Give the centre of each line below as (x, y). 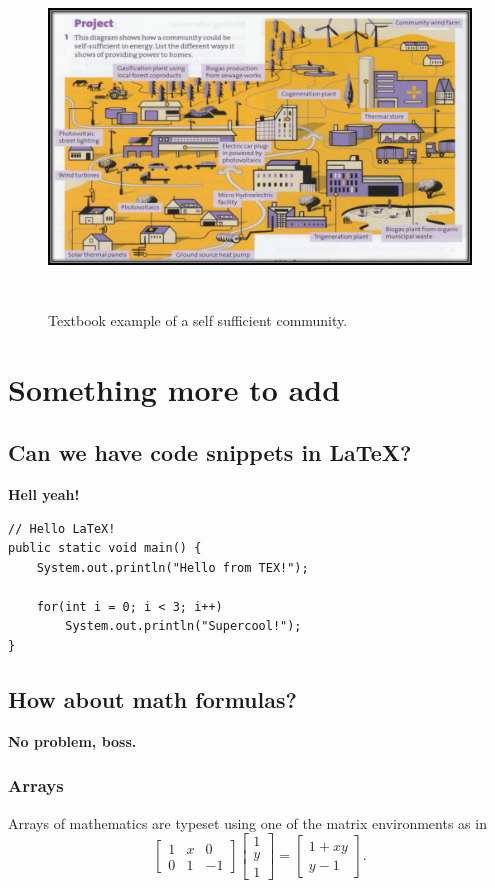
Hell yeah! (44, 493)
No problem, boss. (72, 740)
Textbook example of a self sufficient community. (198, 319)
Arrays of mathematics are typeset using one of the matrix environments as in (247, 822)
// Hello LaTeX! (62, 528)
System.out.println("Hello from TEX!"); (172, 567)
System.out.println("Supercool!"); (183, 626)
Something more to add (174, 388)
